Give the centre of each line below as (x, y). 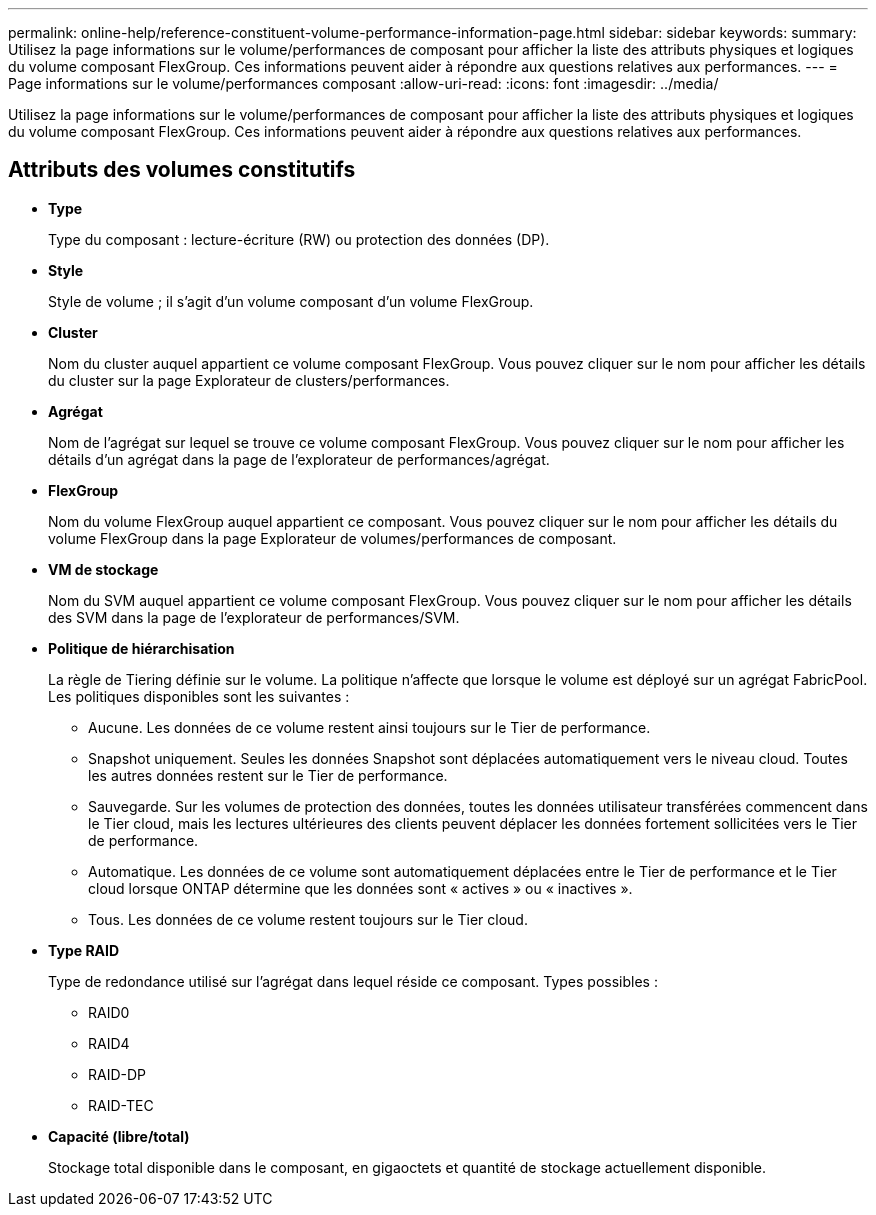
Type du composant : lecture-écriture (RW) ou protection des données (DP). (299, 239)
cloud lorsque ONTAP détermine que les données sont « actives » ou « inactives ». (360, 888)
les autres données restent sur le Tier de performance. (268, 775)
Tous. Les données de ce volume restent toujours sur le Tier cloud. (308, 919)
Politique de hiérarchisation (141, 648)
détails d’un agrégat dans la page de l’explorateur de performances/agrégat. (299, 459)
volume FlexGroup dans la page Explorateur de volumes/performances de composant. (332, 538)
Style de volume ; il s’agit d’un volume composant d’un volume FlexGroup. (291, 301)
